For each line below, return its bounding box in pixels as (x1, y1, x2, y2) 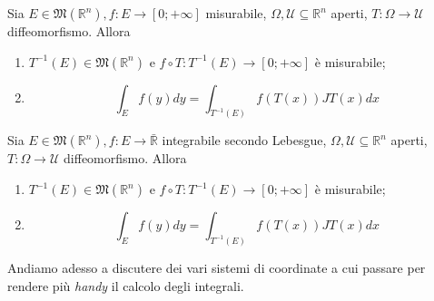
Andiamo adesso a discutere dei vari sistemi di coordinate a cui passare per (7, 257, 426, 277)
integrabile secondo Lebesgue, (162, 131, 327, 150)
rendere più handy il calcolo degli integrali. (7, 276, 244, 295)
